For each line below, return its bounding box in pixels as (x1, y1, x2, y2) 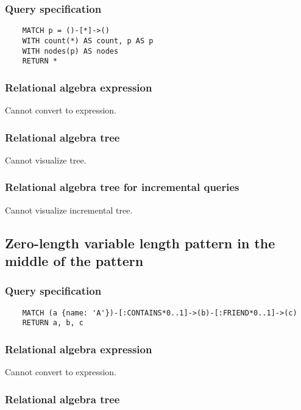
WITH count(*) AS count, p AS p (22, 36, 154, 45)
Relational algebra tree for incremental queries (5, 179, 239, 195)
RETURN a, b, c (22, 318, 83, 328)
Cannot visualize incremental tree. (5, 203, 133, 216)
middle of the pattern (5, 251, 144, 270)
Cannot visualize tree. (5, 153, 87, 166)
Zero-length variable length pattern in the (5, 233, 275, 252)
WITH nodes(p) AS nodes (22, 46, 119, 56)
